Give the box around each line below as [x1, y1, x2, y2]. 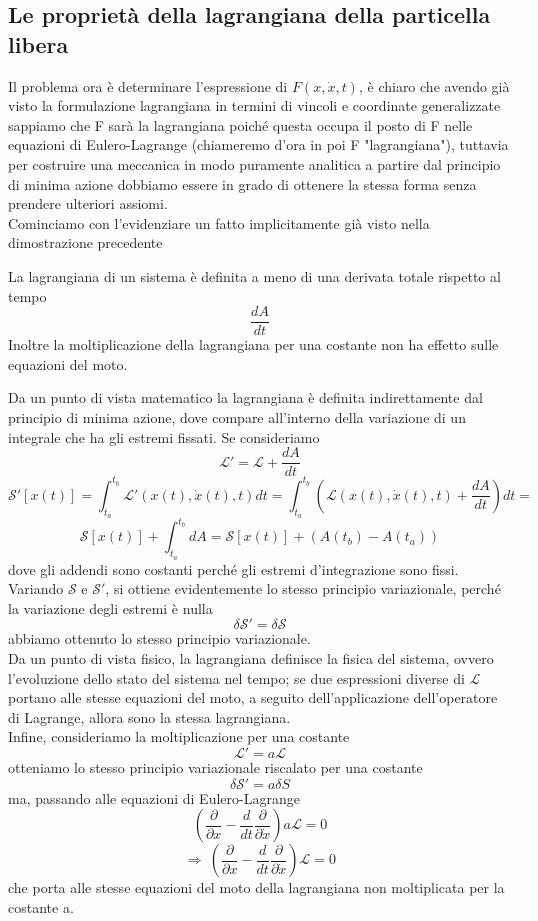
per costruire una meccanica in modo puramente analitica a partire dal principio [8, 153, 501, 174]
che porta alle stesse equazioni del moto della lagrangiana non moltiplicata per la [8, 877, 505, 898]
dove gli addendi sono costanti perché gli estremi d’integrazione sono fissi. [8, 558, 459, 579]
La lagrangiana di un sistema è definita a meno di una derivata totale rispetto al [8, 265, 501, 286]
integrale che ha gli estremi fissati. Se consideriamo [8, 426, 320, 447]
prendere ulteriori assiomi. [8, 193, 168, 214]
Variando [8, 578, 64, 599]
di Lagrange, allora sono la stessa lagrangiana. [8, 706, 291, 727]
